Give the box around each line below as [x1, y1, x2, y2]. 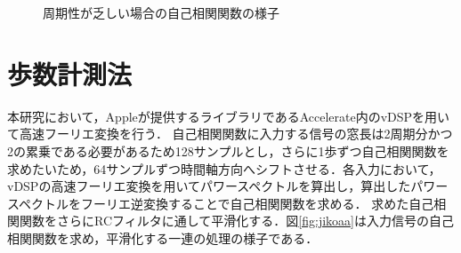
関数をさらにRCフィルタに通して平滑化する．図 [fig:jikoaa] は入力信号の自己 [19, 211, 454, 230]
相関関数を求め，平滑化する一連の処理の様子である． [7, 228, 319, 247]
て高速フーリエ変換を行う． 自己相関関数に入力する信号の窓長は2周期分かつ [7, 124, 453, 143]
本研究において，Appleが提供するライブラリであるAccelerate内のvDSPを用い [7, 107, 450, 125]
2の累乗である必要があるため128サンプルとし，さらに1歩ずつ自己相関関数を [7, 141, 449, 160]
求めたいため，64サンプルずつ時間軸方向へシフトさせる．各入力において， [7, 159, 441, 178]
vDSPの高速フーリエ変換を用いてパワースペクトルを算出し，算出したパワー [7, 177, 449, 195]
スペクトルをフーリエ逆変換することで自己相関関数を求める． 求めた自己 [7, 194, 434, 212]
